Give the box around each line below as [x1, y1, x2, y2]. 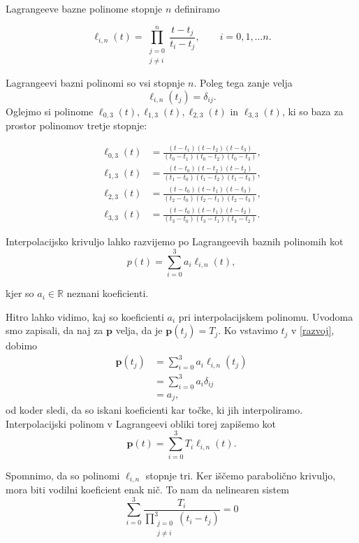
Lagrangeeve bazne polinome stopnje [6, 1, 163, 15]
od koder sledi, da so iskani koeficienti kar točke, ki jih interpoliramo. [6, 403, 303, 417]
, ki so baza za [281, 103, 344, 118]
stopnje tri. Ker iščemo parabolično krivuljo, [145, 468, 336, 482]
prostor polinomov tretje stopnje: [6, 118, 147, 133]
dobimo [6, 338, 38, 353]
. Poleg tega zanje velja [193, 75, 293, 90]
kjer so [6, 286, 34, 301]
